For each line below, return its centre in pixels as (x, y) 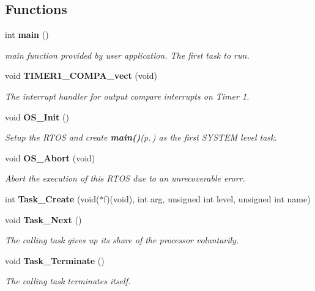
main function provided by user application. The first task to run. (127, 55)
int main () (27, 35)
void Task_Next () (43, 219)
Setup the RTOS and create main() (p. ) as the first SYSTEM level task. (141, 137)
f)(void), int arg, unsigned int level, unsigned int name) (207, 198)
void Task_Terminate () (55, 260)
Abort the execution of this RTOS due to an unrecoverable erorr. (125, 178)
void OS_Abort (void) (50, 157)
